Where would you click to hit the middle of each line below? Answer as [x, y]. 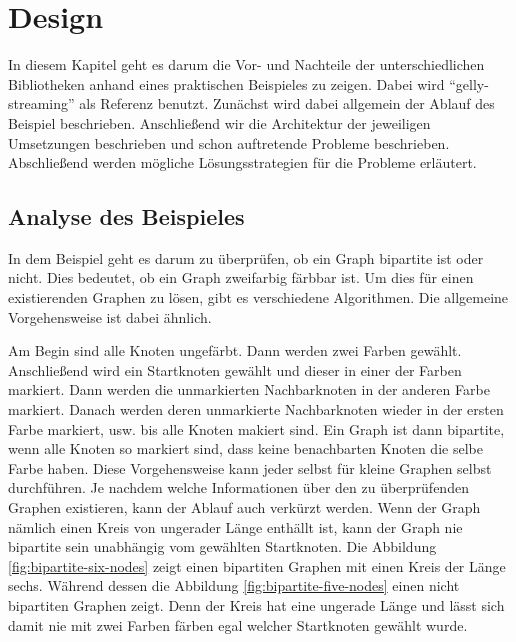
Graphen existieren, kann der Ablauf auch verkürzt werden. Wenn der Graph [244, 507]
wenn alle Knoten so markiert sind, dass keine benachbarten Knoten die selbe [245, 448]
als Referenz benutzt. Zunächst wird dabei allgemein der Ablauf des [287, 103]
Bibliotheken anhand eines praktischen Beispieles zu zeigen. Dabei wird [226, 83]
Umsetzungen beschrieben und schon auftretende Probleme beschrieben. [229, 142]
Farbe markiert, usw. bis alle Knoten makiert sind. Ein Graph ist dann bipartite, [256, 428]
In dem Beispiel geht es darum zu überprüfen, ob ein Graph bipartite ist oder [246, 257]
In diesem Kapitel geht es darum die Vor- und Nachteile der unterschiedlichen [246, 64]
